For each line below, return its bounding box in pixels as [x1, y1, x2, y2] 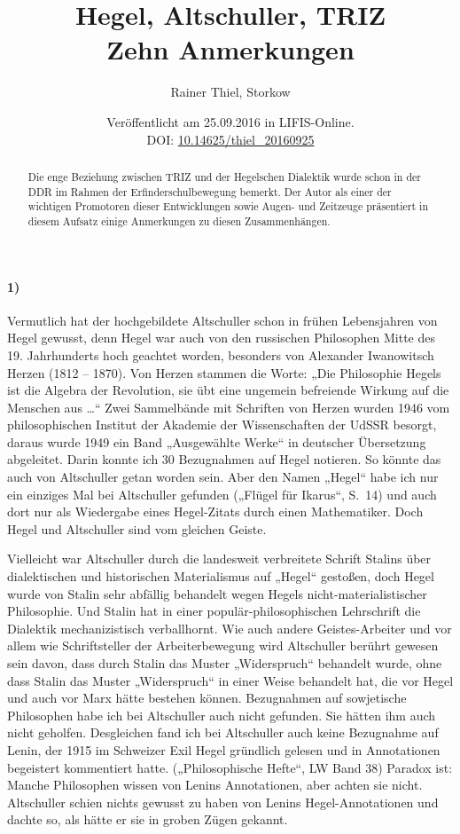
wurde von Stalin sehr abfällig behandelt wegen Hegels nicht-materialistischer [7, 584, 427, 602]
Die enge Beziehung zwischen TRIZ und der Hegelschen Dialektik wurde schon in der [27, 169, 421, 184]
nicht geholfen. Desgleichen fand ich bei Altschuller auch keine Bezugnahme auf [7, 723, 439, 742]
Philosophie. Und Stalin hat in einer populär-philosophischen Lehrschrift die [7, 602, 421, 620]
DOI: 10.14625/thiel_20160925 [146, 130, 315, 148]
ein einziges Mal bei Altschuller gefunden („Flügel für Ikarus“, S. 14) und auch [7, 484, 437, 503]
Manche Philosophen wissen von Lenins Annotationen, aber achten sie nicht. [7, 775, 423, 794]
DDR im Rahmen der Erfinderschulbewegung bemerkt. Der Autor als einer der [27, 184, 392, 199]
